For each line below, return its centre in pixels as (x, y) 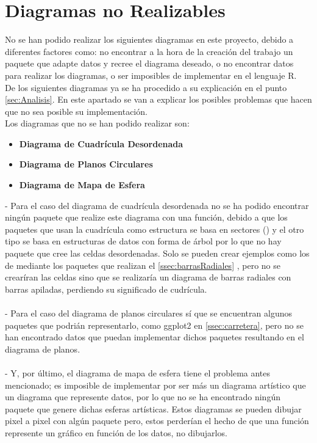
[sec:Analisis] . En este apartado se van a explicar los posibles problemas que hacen (158, 99)
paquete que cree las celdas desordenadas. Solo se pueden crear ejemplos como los (157, 253)
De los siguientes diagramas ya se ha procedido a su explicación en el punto (146, 87)
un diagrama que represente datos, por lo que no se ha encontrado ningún (143, 397)
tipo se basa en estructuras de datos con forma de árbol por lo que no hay (143, 241)
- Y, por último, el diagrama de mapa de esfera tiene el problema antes (138, 372)
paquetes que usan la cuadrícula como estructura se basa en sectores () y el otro (155, 229)
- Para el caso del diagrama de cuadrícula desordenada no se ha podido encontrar (157, 205)
